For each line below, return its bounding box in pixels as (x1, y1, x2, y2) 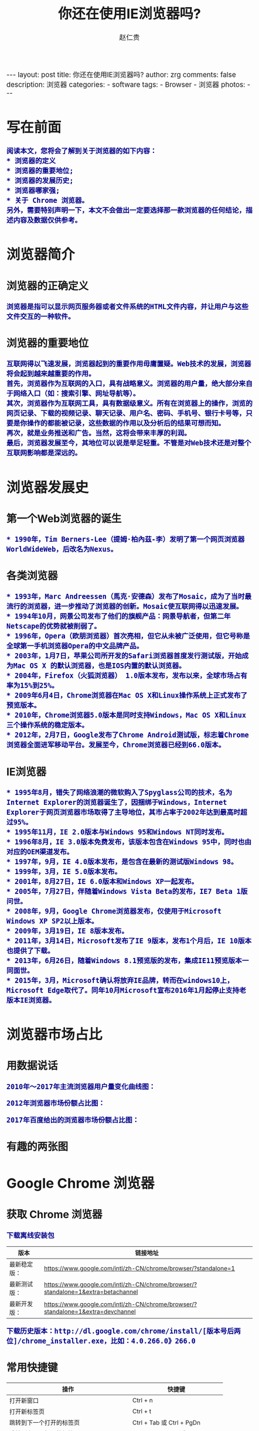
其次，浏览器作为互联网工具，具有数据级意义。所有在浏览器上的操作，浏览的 (6, 399, 253, 408)
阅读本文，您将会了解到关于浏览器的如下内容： (6, 147, 157, 155)
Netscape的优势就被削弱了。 (6, 622, 101, 631)
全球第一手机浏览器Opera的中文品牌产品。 (6, 642, 144, 651)
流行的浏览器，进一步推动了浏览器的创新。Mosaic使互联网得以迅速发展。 (6, 602, 243, 611)
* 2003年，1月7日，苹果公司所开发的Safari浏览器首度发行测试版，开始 (6, 652, 242, 660)
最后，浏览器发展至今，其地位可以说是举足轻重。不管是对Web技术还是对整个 (6, 439, 252, 447)
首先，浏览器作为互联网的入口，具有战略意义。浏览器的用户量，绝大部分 (6, 379, 239, 388)
